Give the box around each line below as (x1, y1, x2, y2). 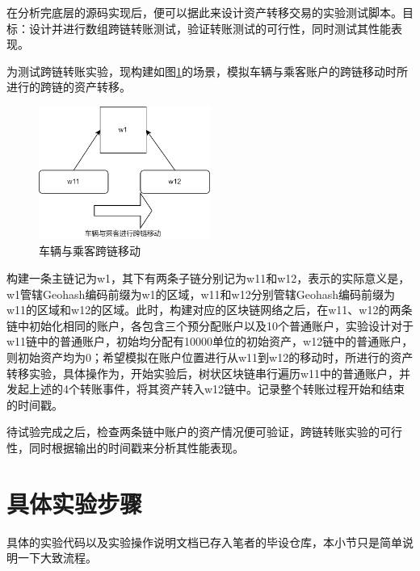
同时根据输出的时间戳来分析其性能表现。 (28, 439, 244, 456)
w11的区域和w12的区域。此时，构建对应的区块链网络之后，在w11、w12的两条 (6, 301, 413, 318)
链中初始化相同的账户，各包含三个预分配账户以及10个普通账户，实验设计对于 (6, 317, 414, 334)
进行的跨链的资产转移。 (6, 78, 131, 95)
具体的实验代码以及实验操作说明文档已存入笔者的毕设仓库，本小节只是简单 (6, 533, 402, 550)
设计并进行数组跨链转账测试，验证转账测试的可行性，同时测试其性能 (28, 19, 391, 36)
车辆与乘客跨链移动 (39, 242, 141, 259)
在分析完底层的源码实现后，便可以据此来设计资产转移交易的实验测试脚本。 (6, 4, 402, 20)
